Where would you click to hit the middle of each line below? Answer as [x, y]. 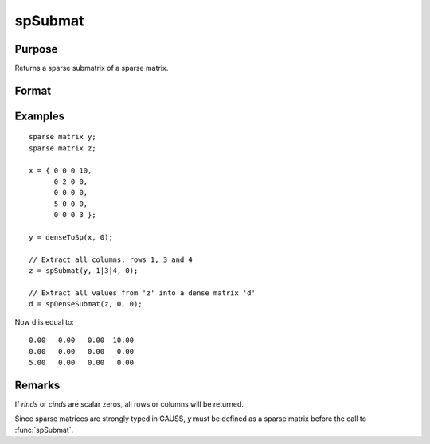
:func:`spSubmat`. [44, 430]
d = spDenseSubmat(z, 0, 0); [86, 304]
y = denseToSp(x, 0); [71, 238]
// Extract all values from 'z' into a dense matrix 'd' [143, 293]
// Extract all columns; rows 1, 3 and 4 [111, 259]
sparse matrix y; [63, 137]
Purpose [36, 49]
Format [33, 90]
